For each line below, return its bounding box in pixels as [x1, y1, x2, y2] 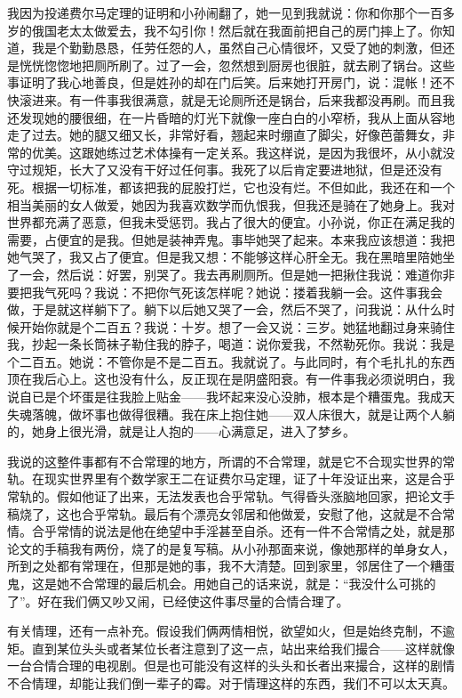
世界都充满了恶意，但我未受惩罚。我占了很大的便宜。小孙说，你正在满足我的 [7, 213, 455, 231]
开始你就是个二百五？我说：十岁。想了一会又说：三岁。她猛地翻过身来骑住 [19, 317, 455, 336]
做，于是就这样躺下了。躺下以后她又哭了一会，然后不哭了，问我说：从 [7, 300, 418, 319]
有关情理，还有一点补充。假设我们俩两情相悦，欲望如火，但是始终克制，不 [7, 621, 442, 640]
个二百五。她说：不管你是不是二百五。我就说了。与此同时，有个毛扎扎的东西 [7, 352, 455, 370]
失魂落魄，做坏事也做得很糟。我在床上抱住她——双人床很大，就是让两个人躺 [7, 404, 455, 423]
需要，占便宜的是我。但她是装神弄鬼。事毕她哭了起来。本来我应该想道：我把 [7, 230, 455, 248]
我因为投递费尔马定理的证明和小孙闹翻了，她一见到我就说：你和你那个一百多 [7, 4, 455, 21]
